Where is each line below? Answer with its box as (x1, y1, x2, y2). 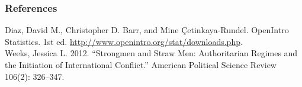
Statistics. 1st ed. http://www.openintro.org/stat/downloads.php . (5, 35, 243, 47)
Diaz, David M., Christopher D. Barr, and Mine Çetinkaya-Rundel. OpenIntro (5, 24, 289, 36)
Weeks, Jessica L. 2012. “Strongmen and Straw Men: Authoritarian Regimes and (5, 47, 298, 59)
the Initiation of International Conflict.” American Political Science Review (5, 59, 277, 70)
